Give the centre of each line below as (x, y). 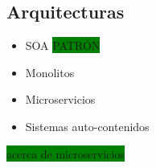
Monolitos (50, 72)
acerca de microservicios (66, 153)
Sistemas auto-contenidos (87, 126)
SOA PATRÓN (63, 45)
